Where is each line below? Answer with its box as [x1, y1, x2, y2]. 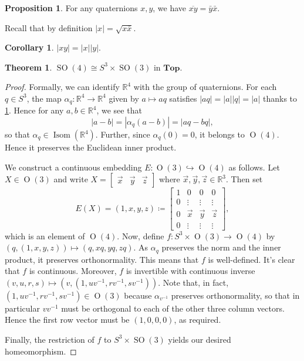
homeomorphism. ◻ [5, 345, 77, 357]
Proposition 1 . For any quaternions [5, 2, 138, 14]
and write [53, 173, 88, 185]
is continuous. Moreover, [29, 265, 117, 277]
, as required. [174, 313, 221, 326]
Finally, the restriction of [5, 333, 94, 345]
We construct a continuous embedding [5, 161, 142, 173]
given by [109, 92, 139, 104]
